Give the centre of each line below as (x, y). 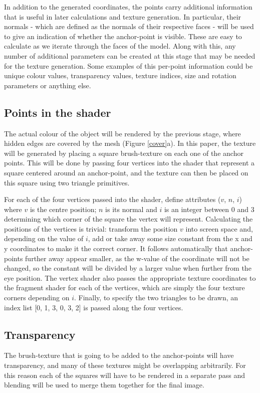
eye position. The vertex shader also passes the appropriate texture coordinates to (130, 277)
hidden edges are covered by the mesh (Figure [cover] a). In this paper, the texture (130, 143)
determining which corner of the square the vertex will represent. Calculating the (128, 219)
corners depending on (37, 298)
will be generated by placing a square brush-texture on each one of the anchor (124, 153)
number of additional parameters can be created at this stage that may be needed (130, 55)
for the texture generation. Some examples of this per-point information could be (128, 65)
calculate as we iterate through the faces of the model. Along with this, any (120, 46)
